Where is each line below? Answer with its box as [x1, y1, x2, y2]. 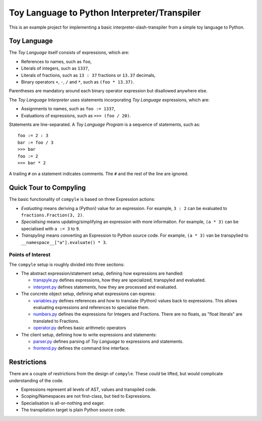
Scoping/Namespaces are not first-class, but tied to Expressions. [21, 393, 151, 399]
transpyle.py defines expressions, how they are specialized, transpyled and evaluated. [33, 277, 206, 283]
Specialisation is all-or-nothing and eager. [21, 400, 105, 406]
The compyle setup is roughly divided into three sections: [9, 262, 125, 267]
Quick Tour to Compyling [9, 184, 86, 192]
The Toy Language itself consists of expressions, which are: [9, 50, 130, 55]
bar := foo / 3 [17, 140, 54, 145]
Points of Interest [9, 251, 50, 258]
